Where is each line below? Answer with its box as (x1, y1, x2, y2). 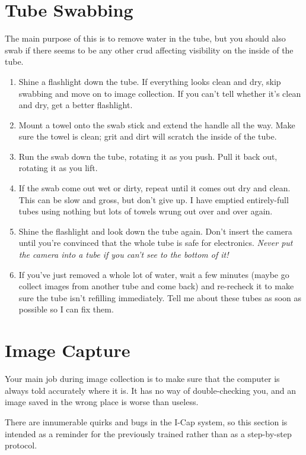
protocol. (5, 439, 37, 451)
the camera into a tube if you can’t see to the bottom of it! (18, 248, 229, 261)
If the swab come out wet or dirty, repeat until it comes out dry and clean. (18, 182, 291, 194)
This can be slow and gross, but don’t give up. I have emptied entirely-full (18, 193, 289, 206)
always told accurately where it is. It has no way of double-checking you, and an (5, 384, 297, 396)
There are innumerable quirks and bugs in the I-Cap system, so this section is (5, 415, 288, 428)
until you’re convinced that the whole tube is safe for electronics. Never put (18, 236, 293, 249)
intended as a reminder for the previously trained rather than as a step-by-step (5, 427, 292, 440)
